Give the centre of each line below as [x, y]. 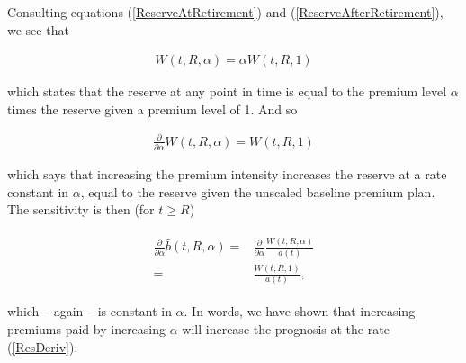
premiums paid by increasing [87, 328]
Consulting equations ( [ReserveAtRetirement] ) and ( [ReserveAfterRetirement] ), [225, 12]
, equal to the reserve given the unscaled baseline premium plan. [258, 191]
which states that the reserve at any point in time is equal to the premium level [227, 91]
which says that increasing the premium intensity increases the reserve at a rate [227, 174]
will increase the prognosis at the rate [286, 328]
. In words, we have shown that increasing [300, 311]
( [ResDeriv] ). [43, 346]
